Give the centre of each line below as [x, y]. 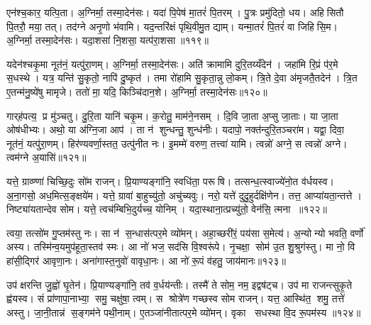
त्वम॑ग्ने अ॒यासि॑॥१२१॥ [46, 157]
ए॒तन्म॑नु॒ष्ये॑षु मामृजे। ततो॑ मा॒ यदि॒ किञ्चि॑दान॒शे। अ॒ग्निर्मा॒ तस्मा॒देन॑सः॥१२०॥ [137, 91]
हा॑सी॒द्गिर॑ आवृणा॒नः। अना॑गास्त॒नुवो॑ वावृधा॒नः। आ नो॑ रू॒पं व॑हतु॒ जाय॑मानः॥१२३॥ [146, 260]
